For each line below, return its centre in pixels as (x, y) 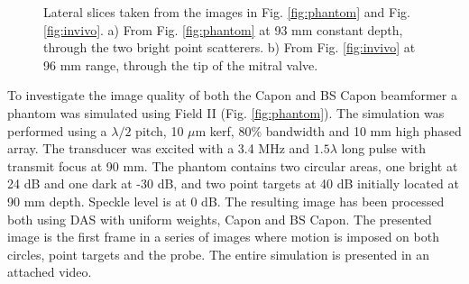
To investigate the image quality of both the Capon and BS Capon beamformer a (232, 95)
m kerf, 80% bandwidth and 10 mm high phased (328, 130)
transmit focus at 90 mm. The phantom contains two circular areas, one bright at (233, 165)
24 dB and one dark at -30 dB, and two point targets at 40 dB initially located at (233, 183)
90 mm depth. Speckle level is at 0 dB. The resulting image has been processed (226, 201)
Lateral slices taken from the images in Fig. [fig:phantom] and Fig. (227, 12)
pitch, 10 (160, 130)
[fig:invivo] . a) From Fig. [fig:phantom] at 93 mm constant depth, (223, 29)
